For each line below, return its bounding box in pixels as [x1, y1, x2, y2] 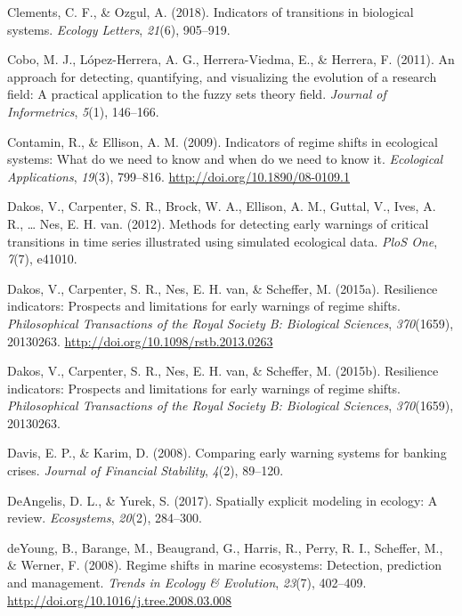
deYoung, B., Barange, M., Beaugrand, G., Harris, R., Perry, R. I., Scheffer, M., [7, 538, 443, 556]
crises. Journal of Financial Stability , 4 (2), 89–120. [7, 461, 284, 480]
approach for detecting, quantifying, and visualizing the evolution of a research [7, 67, 437, 85]
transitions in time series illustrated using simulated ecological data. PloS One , [7, 231, 438, 250]
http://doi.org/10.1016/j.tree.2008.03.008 [7, 590, 232, 609]
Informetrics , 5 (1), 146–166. [7, 101, 159, 120]
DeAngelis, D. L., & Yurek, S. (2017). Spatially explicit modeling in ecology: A [7, 490, 438, 509]
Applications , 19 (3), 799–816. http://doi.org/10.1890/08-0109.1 [7, 166, 350, 185]
